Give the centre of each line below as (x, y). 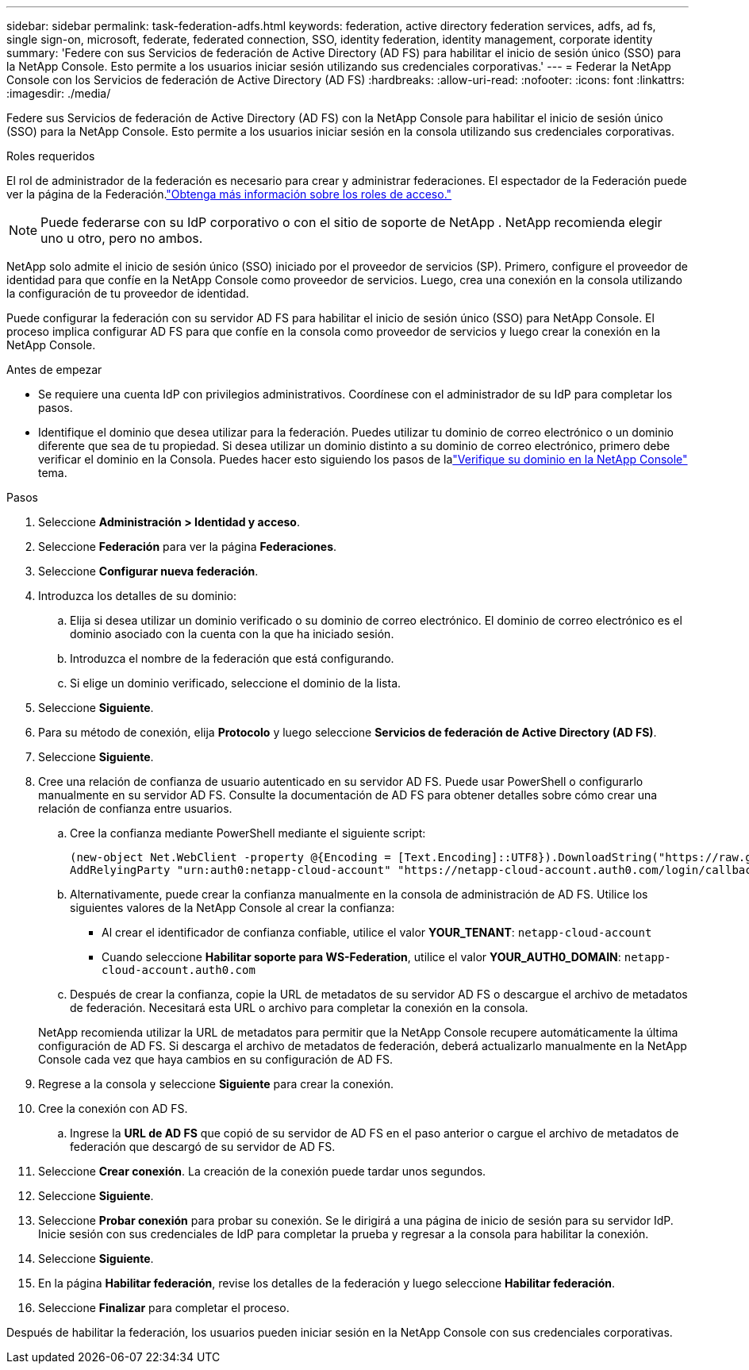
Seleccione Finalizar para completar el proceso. (164, 1308)
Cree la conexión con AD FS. (113, 1108)
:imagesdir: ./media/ (59, 93)
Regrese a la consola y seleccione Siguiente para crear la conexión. (216, 1084)
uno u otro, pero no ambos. (122, 238)
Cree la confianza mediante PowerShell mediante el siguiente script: (248, 833)
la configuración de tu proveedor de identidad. (128, 293)
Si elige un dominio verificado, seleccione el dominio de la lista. (236, 683)
